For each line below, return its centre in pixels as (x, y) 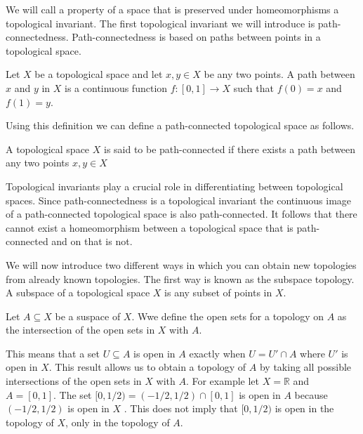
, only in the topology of (118, 422)
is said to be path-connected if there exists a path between (230, 149)
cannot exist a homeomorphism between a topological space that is (150, 227)
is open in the (304, 408)
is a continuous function (116, 87)
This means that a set (53, 353)
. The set (73, 394)
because (311, 394)
